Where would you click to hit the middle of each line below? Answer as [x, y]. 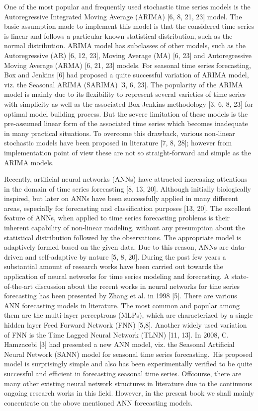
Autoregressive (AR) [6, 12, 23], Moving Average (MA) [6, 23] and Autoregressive [128, 55]
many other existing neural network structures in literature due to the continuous [128, 383]
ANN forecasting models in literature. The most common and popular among [122, 305]
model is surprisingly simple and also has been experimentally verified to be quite [128, 364]
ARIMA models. [29, 162]
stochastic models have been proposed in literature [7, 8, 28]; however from [118, 143]
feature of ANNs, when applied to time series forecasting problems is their [117, 218]
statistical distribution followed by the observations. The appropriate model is [123, 237]
